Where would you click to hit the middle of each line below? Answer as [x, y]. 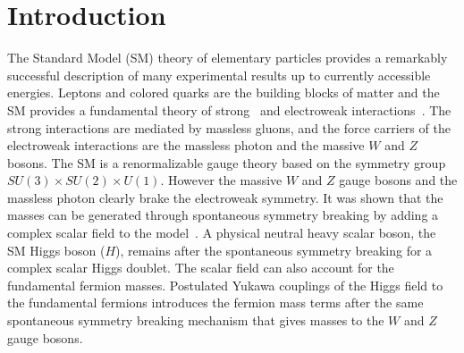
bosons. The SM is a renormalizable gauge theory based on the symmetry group [227, 162]
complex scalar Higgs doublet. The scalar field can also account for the [201, 268]
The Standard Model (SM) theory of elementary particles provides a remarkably [228, 58]
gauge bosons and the [398, 180]
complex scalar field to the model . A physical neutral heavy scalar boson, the [222, 233]
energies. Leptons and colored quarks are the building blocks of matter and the [224, 92]
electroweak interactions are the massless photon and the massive [186, 145]
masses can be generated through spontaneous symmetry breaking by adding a [223, 215]
